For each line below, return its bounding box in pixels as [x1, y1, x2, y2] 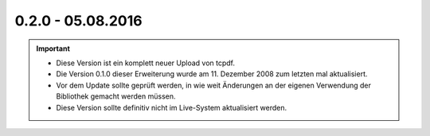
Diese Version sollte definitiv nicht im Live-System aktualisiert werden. [56, 103, 287, 112]
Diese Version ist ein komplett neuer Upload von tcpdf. [56, 58, 235, 68]
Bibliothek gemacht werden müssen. [56, 91, 176, 101]
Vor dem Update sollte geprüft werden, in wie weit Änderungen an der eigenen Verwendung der [56, 80, 372, 90]
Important [36, 44, 71, 53]
